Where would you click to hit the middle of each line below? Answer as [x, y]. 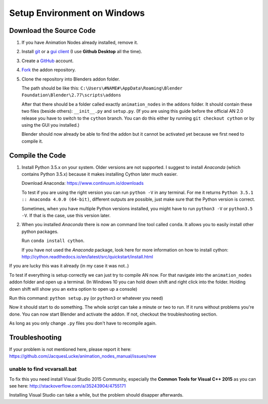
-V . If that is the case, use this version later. [66, 215]
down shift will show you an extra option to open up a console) [73, 289]
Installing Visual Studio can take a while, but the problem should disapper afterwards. [96, 395]
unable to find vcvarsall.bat [43, 369]
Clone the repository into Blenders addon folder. [71, 79]
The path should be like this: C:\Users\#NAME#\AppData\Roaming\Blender [102, 88]
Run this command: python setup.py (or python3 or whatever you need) [86, 298]
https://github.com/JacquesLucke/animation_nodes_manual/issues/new [83, 356]
